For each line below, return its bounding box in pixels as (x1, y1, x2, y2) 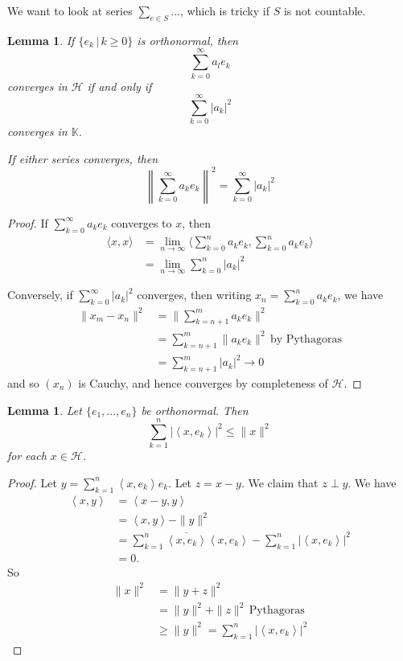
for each (7, 447, 47, 464)
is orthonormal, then (137, 31, 238, 48)
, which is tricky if (180, 2, 269, 18)
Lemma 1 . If (7, 31, 75, 48)
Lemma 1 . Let (7, 401, 82, 418)
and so (7, 375, 39, 391)
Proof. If (7, 214, 48, 231)
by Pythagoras (269, 333, 342, 345)
